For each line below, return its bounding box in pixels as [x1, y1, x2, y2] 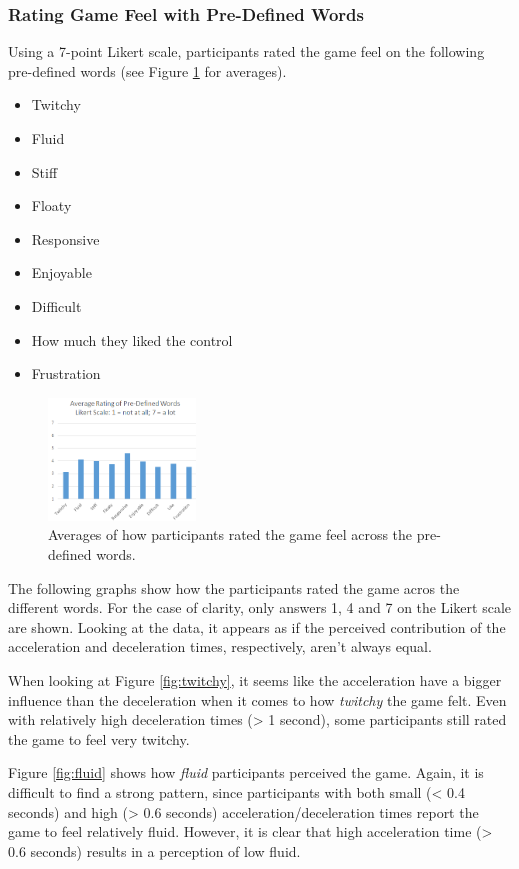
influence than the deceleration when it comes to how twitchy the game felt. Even [8, 689, 507, 710]
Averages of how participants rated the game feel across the [48, 524, 413, 545]
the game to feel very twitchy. [8, 728, 190, 749]
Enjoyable [31, 262, 92, 283]
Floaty [31, 195, 72, 216]
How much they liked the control [31, 329, 233, 350]
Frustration [31, 363, 101, 384]
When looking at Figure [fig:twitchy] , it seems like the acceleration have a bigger [8, 669, 502, 690]
